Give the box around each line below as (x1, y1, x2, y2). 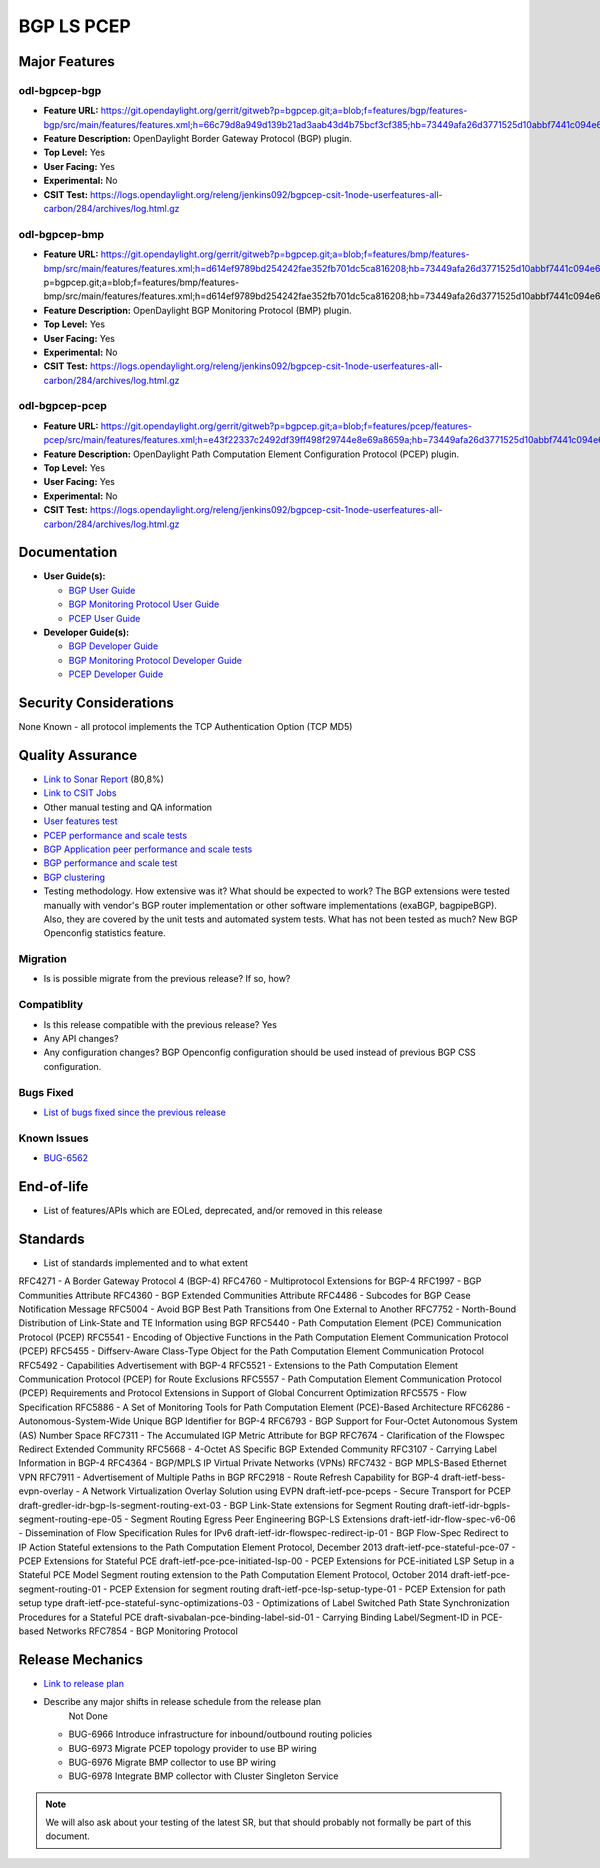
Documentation (18, 544, 118, 561)
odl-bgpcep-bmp (18, 227, 105, 241)
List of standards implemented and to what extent (43, 1256, 249, 1269)
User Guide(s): (43, 570, 106, 582)
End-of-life (18, 1178, 89, 1195)
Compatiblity (18, 998, 84, 1012)
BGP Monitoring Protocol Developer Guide (68, 654, 242, 666)
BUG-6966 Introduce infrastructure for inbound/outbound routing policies (68, 1728, 373, 1740)
